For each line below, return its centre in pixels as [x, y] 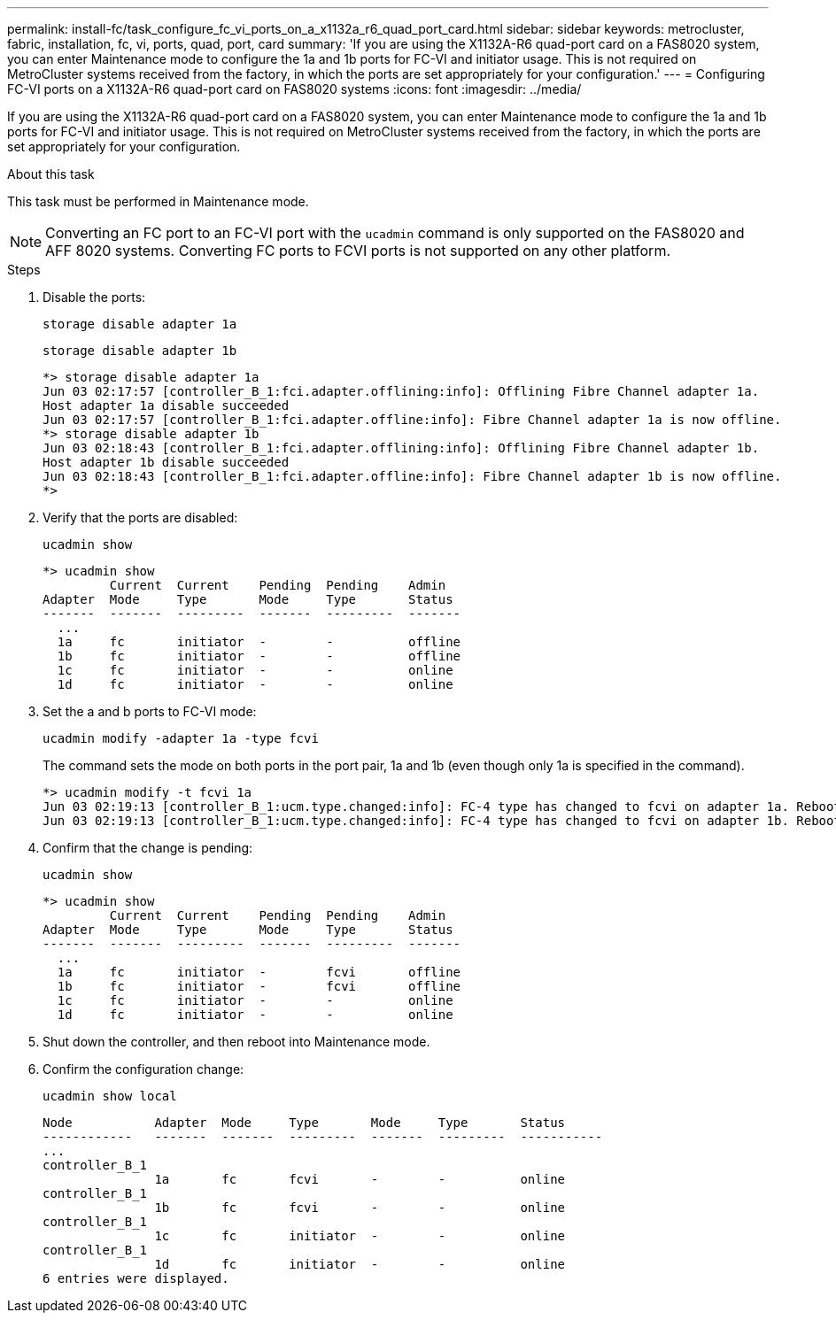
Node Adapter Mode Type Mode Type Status [304, 1123]
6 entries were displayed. [136, 1278]
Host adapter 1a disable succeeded [166, 405]
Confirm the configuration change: [143, 1069]
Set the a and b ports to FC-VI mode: [150, 711]
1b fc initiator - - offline [259, 656]
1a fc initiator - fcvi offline [259, 972]
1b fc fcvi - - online [360, 1208]
